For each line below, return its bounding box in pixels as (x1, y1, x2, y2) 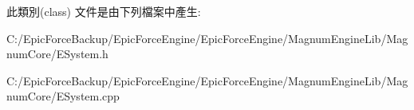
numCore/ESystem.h (6, 45, 108, 62)
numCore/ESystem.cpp (6, 88, 120, 104)
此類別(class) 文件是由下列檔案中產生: (6, 3, 201, 19)
